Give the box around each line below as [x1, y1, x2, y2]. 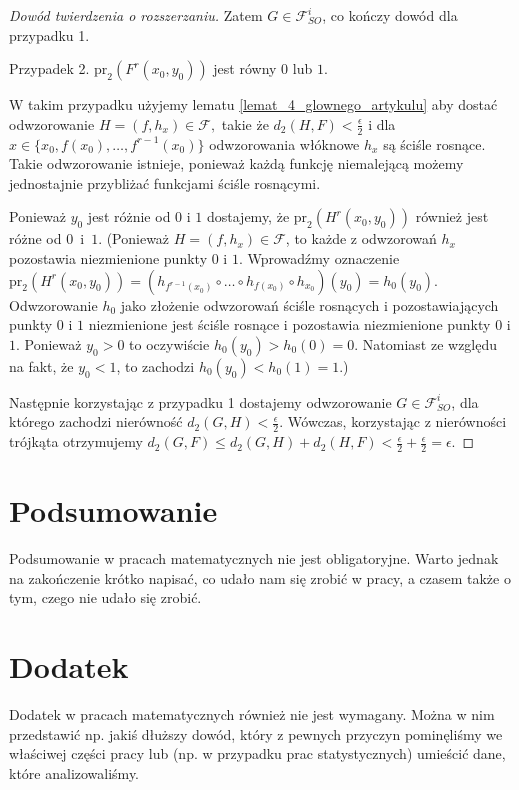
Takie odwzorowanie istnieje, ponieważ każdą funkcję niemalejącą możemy [9, 153, 464, 174]
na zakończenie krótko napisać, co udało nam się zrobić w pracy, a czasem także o [9, 567, 511, 588]
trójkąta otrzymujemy [9, 431, 143, 452]
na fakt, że [9, 355, 74, 376]
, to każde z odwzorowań [285, 228, 437, 249]
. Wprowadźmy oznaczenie [238, 247, 400, 268]
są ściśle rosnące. [383, 133, 486, 154]
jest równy [213, 58, 277, 79]
